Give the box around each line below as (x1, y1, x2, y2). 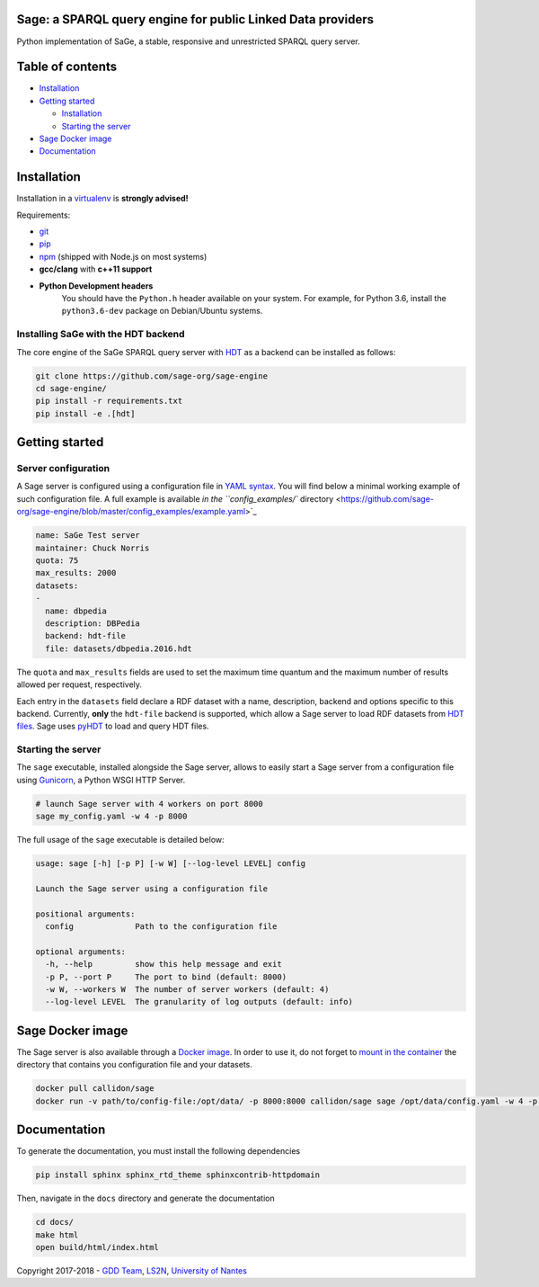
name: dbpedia (45, 605, 108, 616)
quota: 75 (35, 556, 79, 566)
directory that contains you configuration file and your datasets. (16, 1059, 253, 1070)
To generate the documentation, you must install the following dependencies (16, 1146, 301, 1157)
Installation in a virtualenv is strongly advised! (16, 193, 189, 204)
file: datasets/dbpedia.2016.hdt (45, 643, 192, 654)
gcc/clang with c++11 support (39, 264, 153, 274)
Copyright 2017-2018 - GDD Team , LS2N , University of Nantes (16, 1265, 247, 1276)
